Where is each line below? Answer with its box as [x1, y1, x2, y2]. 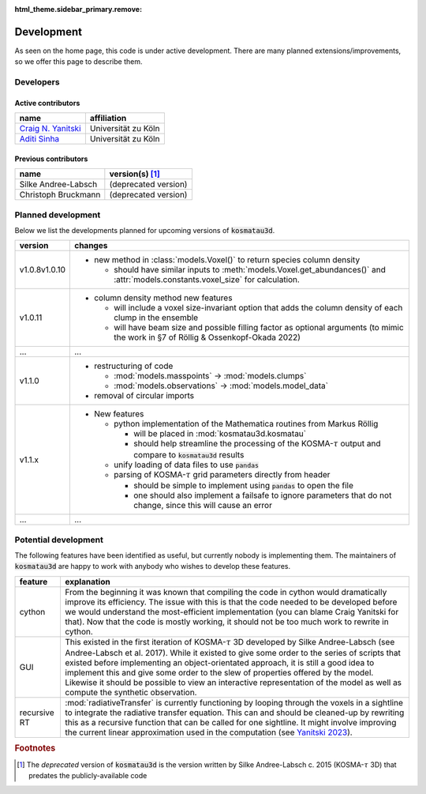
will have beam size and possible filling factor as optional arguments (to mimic [113, 322, 404, 333]
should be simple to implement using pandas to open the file [133, 480, 354, 491]
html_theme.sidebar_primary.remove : [14, 5, 142, 13]
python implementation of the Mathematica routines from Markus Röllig [113, 419, 379, 430]
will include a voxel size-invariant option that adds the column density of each [113, 303, 403, 314]
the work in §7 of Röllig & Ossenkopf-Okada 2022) [113, 332, 301, 343]
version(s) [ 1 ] [109, 168, 161, 179]
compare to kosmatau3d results [133, 449, 245, 460]
